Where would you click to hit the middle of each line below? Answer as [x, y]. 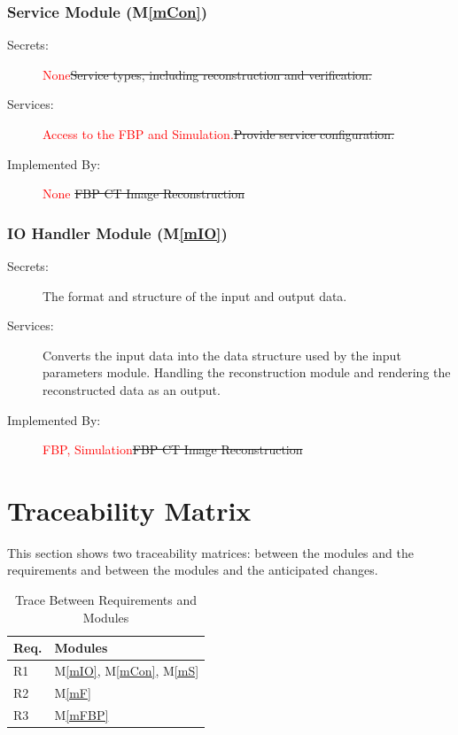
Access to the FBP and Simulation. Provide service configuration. [219, 134]
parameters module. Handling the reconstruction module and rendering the [247, 372]
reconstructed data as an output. [132, 389]
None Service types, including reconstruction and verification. [207, 74]
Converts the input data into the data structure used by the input [222, 355]
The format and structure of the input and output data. [195, 295]
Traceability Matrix [129, 510]
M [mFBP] [82, 714]
